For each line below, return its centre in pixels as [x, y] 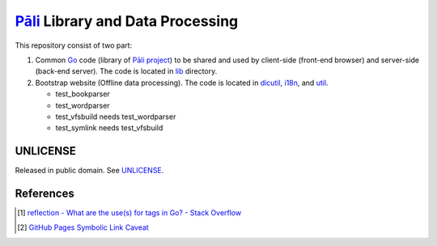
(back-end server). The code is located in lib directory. [126, 71]
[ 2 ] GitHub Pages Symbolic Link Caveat [83, 227]
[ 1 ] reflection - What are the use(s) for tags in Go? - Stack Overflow [129, 213]
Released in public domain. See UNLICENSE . [89, 171]
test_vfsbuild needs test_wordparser [116, 117]
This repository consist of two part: [74, 45]
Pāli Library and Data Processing [127, 21]
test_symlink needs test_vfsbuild [109, 128]
